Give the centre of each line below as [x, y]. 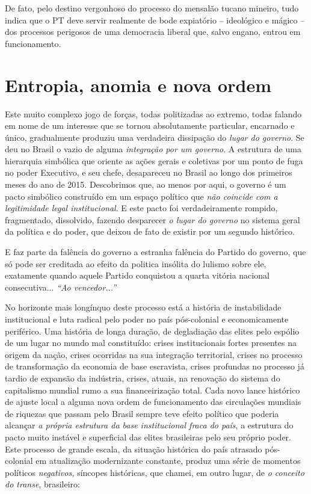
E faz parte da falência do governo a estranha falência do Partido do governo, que [155, 252]
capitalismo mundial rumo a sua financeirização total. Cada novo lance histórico [152, 390]
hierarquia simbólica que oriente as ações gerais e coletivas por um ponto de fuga [154, 160]
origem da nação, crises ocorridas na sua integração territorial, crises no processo [154, 354]
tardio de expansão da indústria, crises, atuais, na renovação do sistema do [143, 378]
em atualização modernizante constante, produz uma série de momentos [168, 461]
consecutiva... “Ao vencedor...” [61, 287]
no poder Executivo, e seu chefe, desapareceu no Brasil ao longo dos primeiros [149, 172]
